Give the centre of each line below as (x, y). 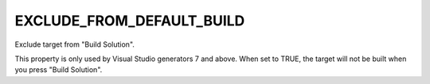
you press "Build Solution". (59, 70)
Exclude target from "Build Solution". (75, 44)
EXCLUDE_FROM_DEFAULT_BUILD (130, 21)
